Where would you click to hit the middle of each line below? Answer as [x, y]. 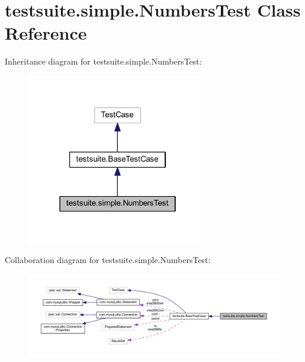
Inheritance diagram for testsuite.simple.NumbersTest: [103, 61]
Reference [46, 33]
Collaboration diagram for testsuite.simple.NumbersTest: [108, 260]
